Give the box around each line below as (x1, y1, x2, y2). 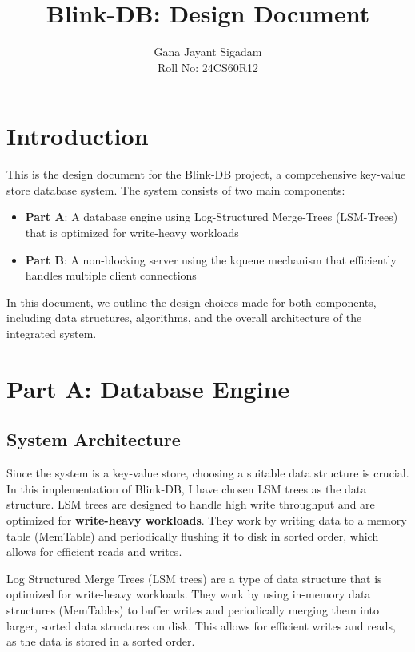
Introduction (6, 119, 149, 152)
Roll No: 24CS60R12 (158, 58, 258, 75)
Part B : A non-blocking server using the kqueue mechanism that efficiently (25, 251, 397, 268)
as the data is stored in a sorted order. (6, 633, 195, 650)
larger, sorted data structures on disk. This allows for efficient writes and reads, (6, 617, 397, 634)
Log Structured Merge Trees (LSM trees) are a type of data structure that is (6, 569, 382, 586)
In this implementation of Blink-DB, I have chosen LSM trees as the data (6, 480, 367, 497)
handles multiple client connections (25, 267, 197, 284)
